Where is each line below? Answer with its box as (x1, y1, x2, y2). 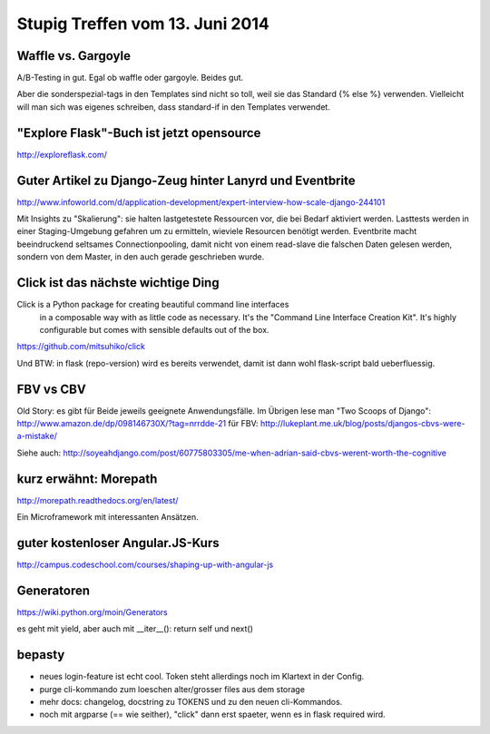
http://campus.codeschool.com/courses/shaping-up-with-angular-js (16, 559, 274, 570)
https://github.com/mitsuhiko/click (16, 341, 145, 352)
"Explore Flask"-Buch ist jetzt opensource (16, 125, 261, 141)
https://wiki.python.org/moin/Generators (16, 606, 168, 617)
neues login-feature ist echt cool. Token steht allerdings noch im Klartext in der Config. (39, 671, 365, 682)
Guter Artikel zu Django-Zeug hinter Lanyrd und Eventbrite (16, 172, 356, 188)
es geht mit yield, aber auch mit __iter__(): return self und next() (16, 623, 254, 634)
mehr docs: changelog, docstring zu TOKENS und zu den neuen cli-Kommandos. (39, 696, 343, 707)
